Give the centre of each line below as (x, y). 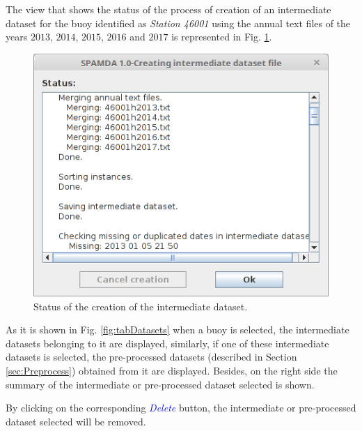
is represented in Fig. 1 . (222, 37)
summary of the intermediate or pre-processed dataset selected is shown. (160, 384)
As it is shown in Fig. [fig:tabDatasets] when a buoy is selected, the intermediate (178, 330)
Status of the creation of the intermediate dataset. (141, 306)
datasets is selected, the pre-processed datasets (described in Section (151, 357)
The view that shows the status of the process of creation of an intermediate (168, 9)
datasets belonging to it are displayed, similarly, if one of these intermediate (167, 343)
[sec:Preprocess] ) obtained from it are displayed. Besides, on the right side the (172, 371)
